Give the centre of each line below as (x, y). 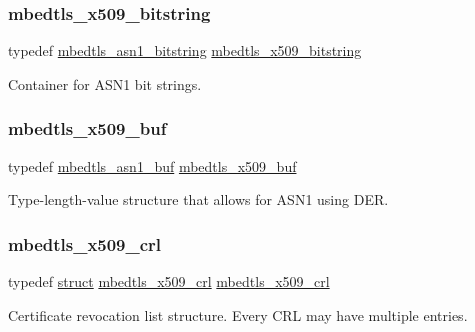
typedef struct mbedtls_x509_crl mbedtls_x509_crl (169, 281)
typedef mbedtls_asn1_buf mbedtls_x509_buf (152, 165)
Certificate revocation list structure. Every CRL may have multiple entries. (238, 314)
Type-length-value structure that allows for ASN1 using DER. (198, 199)
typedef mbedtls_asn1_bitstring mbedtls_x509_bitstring (185, 50)
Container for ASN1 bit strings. (105, 83)
